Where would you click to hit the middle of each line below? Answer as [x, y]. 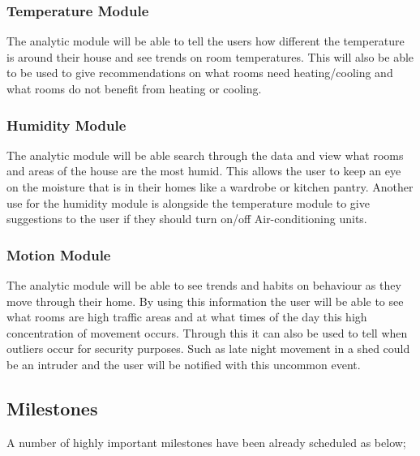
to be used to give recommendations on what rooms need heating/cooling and [200, 73]
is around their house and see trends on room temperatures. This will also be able [210, 56]
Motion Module [59, 254]
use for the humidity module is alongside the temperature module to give [188, 202]
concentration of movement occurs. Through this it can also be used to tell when [207, 332]
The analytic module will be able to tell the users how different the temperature [206, 41]
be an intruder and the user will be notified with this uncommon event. [184, 364]
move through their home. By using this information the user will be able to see [205, 301]
